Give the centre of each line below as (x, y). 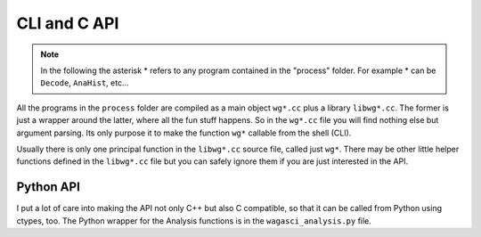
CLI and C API (68, 23)
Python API (48, 187)
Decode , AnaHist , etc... (85, 83)
